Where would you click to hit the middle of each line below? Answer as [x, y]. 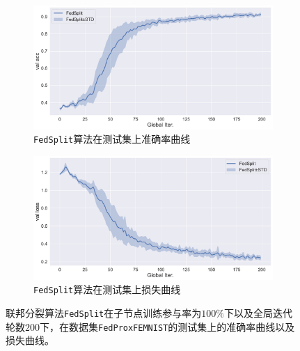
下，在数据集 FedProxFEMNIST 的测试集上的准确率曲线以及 [167, 326]
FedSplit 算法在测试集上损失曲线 [107, 289]
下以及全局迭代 [258, 312]
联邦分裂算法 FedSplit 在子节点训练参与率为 [104, 312]
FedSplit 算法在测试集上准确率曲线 [112, 139]
